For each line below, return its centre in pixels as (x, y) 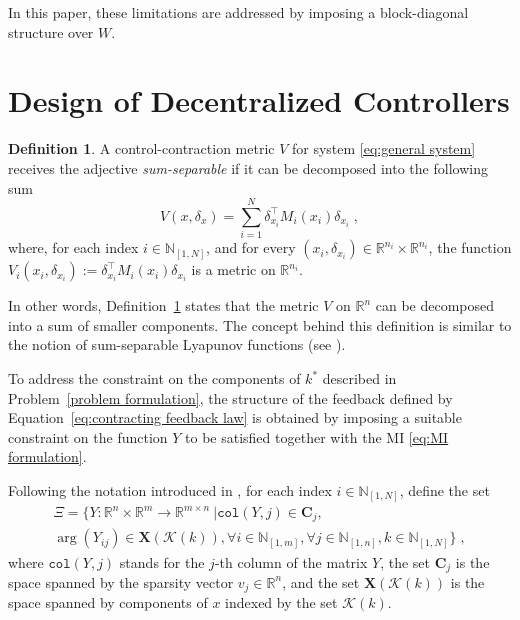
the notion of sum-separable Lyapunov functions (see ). (177, 344)
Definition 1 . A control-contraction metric (141, 148)
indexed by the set (281, 602)
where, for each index (73, 247)
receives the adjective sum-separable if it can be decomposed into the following (248, 167)
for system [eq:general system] (383, 148)
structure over (51, 31)
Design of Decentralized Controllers (259, 100)
